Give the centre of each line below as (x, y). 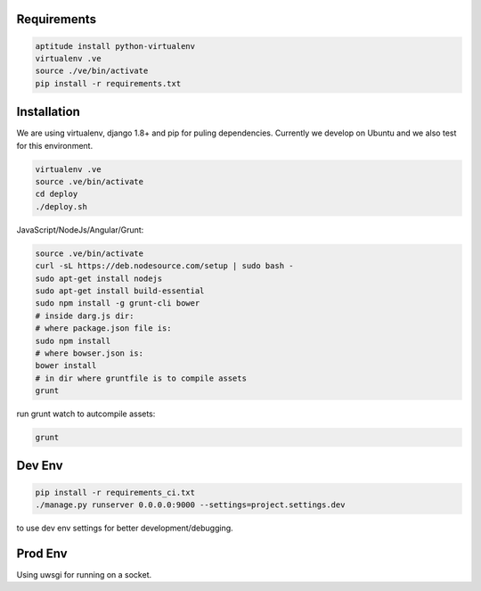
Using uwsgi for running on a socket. (84, 574)
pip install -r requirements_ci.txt (115, 492)
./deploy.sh (61, 206)
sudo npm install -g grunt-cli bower (118, 304)
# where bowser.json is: (90, 353)
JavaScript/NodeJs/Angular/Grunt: (80, 230)
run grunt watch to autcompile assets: (86, 414)
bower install (66, 366)
